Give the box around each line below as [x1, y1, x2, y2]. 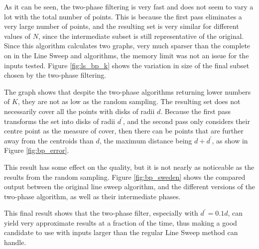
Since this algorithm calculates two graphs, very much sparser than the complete [4, 40, 251, 51]
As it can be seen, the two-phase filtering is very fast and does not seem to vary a [4, 1, 254, 11]
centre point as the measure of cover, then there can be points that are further [4, 125, 244, 136]
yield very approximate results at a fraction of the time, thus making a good [4, 217, 237, 228]
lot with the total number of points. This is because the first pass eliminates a [4, 11, 242, 21]
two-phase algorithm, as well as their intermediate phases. [4, 191, 181, 201]
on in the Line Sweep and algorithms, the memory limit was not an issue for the [4, 50, 249, 60]
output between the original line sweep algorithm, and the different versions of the [4, 181, 255, 192]
